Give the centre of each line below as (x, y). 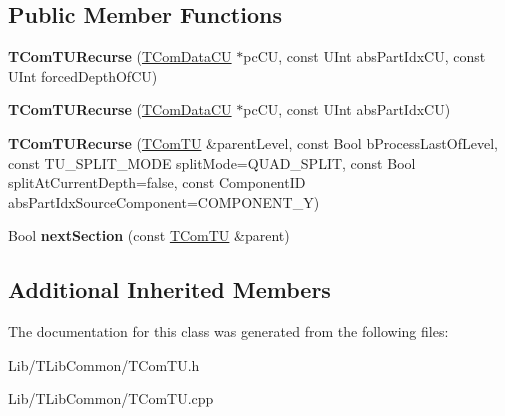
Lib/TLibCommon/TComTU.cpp (111, 398)
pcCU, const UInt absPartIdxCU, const (364, 56)
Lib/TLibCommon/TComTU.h (104, 364)
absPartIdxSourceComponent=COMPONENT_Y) (164, 201)
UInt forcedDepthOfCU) (83, 75)
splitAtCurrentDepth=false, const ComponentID (157, 182)
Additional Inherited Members (169, 289)
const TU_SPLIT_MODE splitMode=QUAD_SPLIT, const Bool (212, 162)
